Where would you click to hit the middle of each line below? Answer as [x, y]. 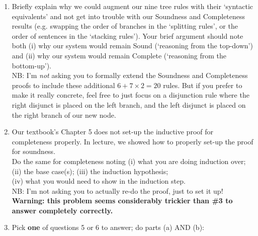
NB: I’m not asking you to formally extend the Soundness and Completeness [130, 75]
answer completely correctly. [62, 210]
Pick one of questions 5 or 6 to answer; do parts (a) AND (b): [108, 227]
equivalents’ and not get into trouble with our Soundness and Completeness [128, 16]
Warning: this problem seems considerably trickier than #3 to [122, 201]
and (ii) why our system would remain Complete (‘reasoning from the [119, 55]
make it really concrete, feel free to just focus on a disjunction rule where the [131, 95]
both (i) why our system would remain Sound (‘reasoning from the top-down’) [132, 46]
